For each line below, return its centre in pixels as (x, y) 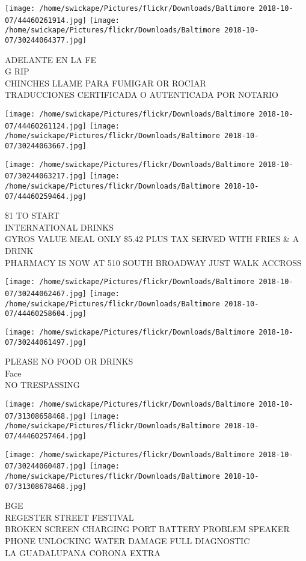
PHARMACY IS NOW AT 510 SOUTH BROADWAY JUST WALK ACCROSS (153, 262)
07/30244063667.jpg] (46, 146)
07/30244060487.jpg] (46, 466)
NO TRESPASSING (42, 385)
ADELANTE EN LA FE (51, 59)
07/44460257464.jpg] (46, 436)
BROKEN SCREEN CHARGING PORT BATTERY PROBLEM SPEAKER (147, 529)
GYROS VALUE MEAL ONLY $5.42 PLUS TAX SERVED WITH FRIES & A (152, 239)
